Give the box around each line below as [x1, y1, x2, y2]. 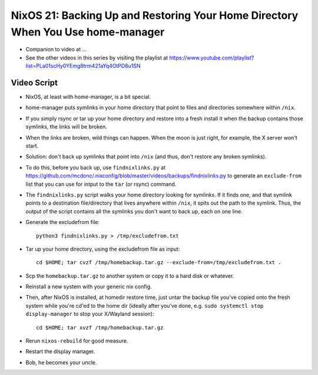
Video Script [11, 77, 58, 88]
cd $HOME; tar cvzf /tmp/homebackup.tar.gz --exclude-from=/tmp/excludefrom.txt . [36, 259, 281, 266]
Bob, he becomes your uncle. [25, 358, 97, 366]
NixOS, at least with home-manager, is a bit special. [25, 93, 151, 100]
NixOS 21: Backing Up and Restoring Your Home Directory [11, 9, 299, 22]
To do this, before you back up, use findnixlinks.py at [25, 164, 166, 171]
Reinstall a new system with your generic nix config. [25, 283, 153, 290]
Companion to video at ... [25, 46, 87, 53]
